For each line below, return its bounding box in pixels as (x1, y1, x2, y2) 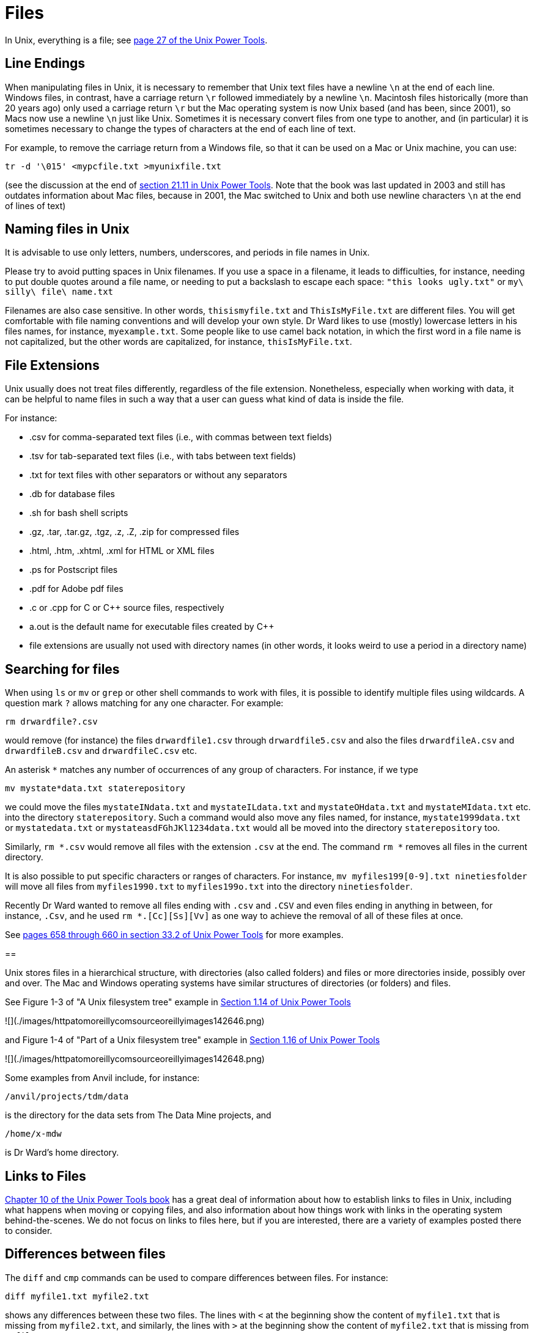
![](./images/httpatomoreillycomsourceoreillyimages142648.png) (5, 1054, 265, 1065)
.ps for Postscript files (29, 564, 118, 575)
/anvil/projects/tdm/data (5, 1091, 129, 1102)
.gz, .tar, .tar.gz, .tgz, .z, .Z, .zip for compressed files (29, 526, 240, 537)
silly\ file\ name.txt (5, 287, 114, 297)
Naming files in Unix (5, 221, 130, 237)
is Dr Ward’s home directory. (5, 1147, 119, 1158)
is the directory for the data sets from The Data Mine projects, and (5, 1110, 271, 1121)
